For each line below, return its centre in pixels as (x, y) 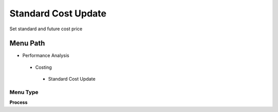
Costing (44, 67)
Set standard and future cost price (46, 29)
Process (19, 102)
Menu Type (24, 92)
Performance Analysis (46, 55)
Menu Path (27, 43)
